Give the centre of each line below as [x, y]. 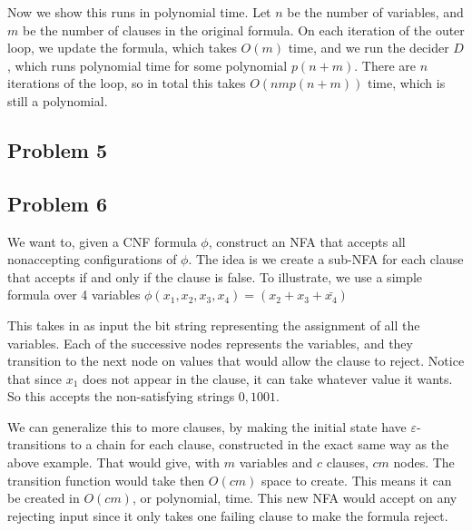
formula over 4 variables [74, 295]
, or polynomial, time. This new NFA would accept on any [295, 498]
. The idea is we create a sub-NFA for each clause [326, 259]
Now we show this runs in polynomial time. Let [139, 12]
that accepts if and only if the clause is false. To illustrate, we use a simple [215, 276]
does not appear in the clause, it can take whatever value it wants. [267, 378]
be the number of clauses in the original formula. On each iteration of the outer [243, 29]
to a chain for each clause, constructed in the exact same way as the [260, 444]
